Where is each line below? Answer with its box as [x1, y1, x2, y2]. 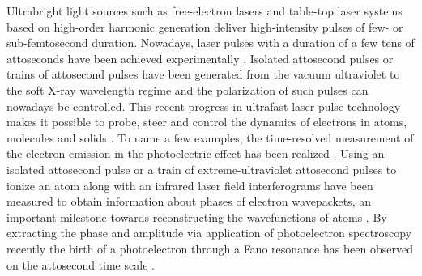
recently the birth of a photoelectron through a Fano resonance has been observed [6, 240, 413, 257]
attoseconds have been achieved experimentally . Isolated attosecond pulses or [6, 49, 394, 66]
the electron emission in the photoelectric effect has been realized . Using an [6, 145, 385, 162]
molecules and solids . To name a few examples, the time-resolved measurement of [6, 129, 414, 146]
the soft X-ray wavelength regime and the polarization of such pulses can [6, 81, 369, 98]
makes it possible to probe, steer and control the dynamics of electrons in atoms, [6, 113, 407, 130]
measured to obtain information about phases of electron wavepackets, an [6, 193, 371, 210]
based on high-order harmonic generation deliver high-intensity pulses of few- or [6, 18, 403, 35]
